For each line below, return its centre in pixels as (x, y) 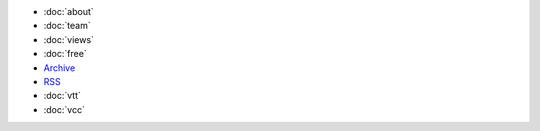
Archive (59, 67)
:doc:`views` (69, 39)
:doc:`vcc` (64, 109)
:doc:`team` (67, 26)
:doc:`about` (68, 11)
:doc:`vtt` (62, 96)
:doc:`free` (65, 54)
